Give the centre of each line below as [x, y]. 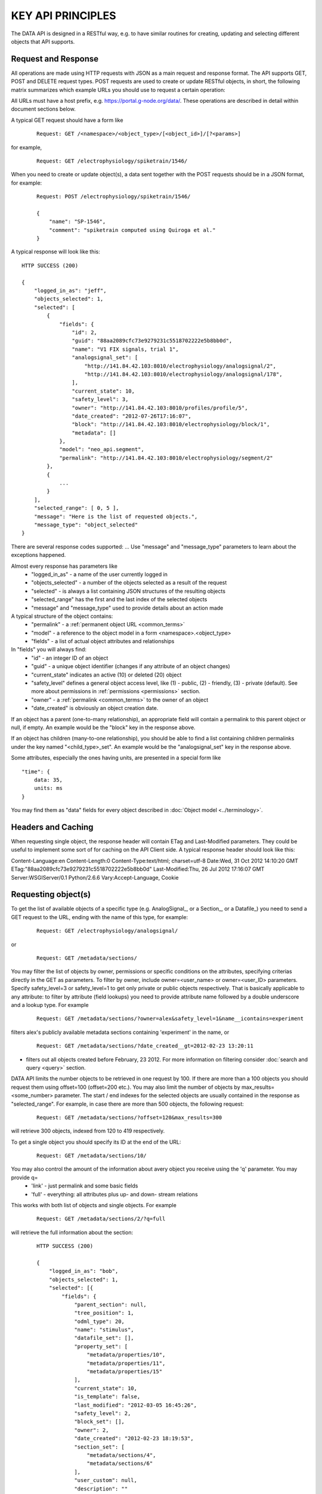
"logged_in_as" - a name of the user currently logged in [100, 574]
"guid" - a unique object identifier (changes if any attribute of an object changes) [131, 666]
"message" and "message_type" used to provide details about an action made [127, 608]
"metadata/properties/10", [126, 1355]
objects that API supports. [43, 41]
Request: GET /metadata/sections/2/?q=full [101, 1219]
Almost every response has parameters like [64, 566]
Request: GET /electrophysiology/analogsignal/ [107, 931]
